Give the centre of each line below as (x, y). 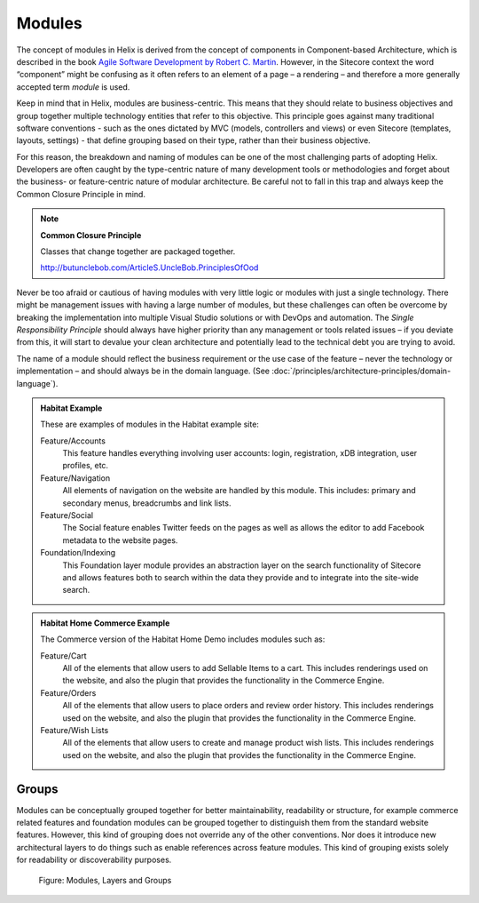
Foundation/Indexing (78, 553)
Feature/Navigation (75, 478)
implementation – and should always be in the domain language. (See (143, 371)
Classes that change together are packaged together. (138, 252)
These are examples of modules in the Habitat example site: (149, 424)
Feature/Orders (68, 692)
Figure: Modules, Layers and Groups (105, 880)
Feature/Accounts (73, 441)
